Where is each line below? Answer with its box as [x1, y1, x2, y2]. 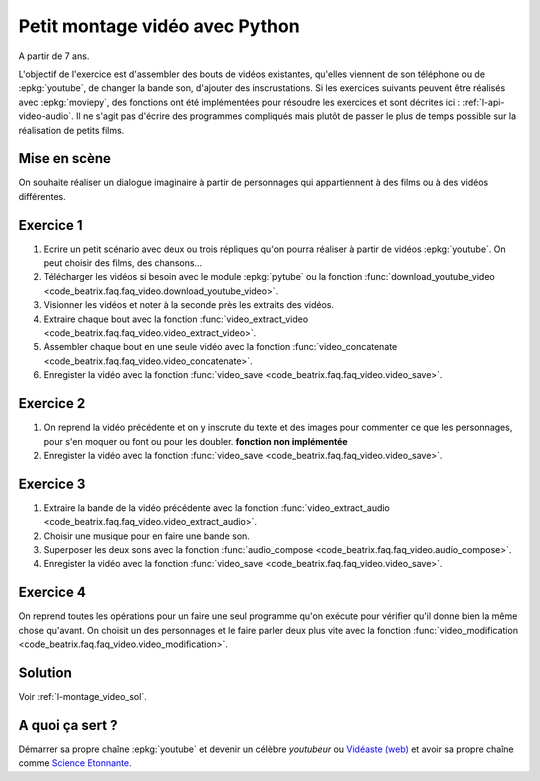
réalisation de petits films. [18, 124, 125, 136]
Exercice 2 [18, 395, 86, 412]
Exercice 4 [18, 584, 87, 601]
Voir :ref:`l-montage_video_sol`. [18, 690, 147, 702]
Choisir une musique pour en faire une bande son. [43, 530, 250, 542]
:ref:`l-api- [461, 96, 505, 108]
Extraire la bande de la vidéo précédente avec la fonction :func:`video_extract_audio [43, 501, 390, 514]
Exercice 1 [18, 216, 84, 234]
